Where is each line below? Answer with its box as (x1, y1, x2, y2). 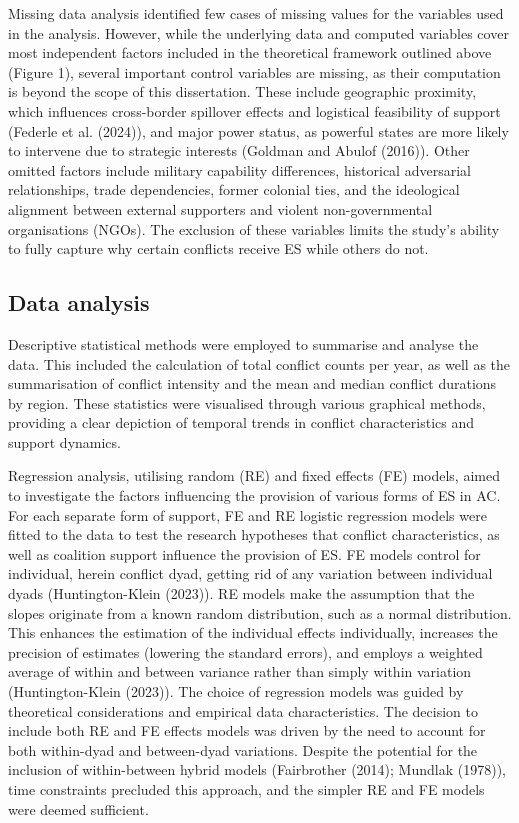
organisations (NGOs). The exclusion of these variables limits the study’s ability (8, 218, 500, 239)
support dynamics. (8, 431, 121, 452)
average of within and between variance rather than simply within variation (8, 661, 472, 682)
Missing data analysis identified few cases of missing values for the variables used (8, 3, 504, 23)
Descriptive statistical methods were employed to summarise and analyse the (8, 333, 479, 354)
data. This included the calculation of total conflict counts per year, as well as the (8, 353, 511, 374)
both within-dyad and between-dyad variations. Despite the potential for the (8, 739, 478, 760)
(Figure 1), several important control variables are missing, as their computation (8, 61, 501, 82)
